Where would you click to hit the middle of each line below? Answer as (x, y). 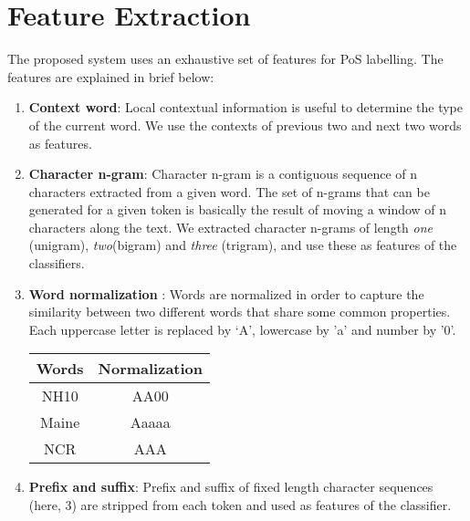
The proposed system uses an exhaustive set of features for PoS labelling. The (225, 59)
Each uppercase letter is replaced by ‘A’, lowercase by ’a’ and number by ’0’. (242, 329)
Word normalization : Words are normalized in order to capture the (226, 293)
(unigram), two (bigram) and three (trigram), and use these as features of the (243, 245)
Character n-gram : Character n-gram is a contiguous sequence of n (223, 174)
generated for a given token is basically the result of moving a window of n (238, 209)
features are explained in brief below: (111, 76)
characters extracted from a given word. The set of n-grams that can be (229, 191)
